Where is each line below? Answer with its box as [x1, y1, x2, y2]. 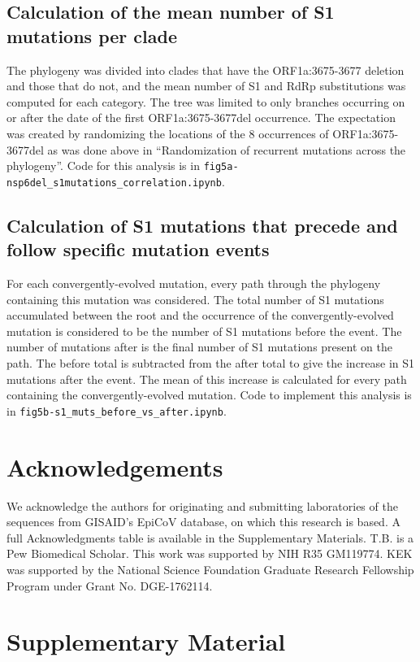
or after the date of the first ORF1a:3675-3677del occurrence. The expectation [6, 109, 396, 126]
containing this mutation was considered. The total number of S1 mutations [6, 290, 384, 307]
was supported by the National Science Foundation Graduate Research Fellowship [6, 560, 414, 577]
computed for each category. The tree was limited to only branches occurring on [6, 93, 405, 110]
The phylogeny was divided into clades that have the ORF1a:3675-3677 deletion [6, 61, 405, 78]
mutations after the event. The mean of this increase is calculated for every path [6, 370, 407, 387]
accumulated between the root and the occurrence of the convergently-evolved [6, 307, 394, 324]
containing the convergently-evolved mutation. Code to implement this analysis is [6, 386, 412, 403]
